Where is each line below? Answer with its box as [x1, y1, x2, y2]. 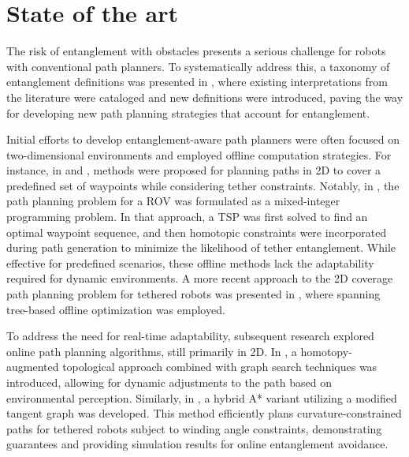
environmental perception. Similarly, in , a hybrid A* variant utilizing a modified [6, 389, 397, 406]
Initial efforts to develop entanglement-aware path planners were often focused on [6, 131, 400, 148]
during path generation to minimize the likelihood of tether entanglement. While [6, 239, 396, 256]
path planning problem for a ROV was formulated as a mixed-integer [6, 193, 340, 209]
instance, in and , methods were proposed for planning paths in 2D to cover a [6, 162, 381, 178]
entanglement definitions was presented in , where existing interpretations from [6, 73, 388, 90]
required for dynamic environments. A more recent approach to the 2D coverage [6, 270, 393, 287]
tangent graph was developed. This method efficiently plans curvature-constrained [6, 405, 402, 421]
